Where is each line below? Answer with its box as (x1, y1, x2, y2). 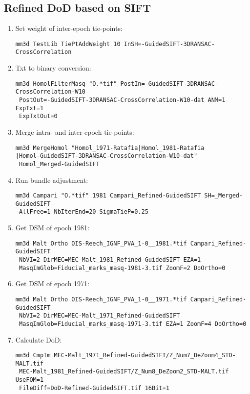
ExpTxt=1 (15, 104, 44, 112)
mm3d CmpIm (15, 352, 51, 359)
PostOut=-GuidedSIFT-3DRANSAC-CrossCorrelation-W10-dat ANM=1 (19, 97, 226, 104)
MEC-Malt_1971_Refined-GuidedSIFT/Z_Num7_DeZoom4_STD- (54, 352, 236, 359)
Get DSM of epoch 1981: (15, 222, 90, 233)
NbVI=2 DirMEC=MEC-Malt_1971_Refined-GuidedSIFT (19, 312, 180, 320)
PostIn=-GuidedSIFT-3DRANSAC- (120, 80, 219, 87)
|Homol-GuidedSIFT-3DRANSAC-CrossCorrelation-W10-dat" (15, 152, 198, 160)
